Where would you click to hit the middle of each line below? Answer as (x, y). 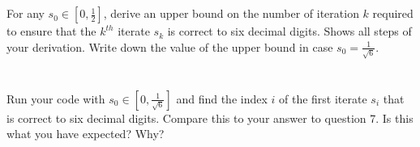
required (393, 13)
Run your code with (56, 98)
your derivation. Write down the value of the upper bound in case (170, 46)
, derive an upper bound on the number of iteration (231, 13)
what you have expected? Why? (86, 134)
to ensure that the (51, 31)
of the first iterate (323, 98)
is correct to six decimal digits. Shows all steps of (289, 31)
